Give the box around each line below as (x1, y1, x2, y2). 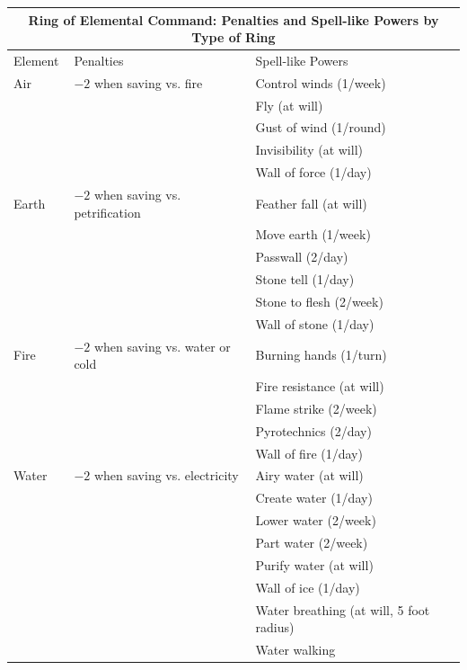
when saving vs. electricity (93, 466, 239, 485)
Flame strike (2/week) (255, 398, 377, 417)
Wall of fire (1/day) (255, 443, 363, 462)
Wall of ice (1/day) (255, 577, 360, 596)
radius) (255, 618, 295, 637)
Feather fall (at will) (255, 193, 367, 212)
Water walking (255, 639, 336, 658)
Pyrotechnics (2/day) (255, 421, 372, 440)
